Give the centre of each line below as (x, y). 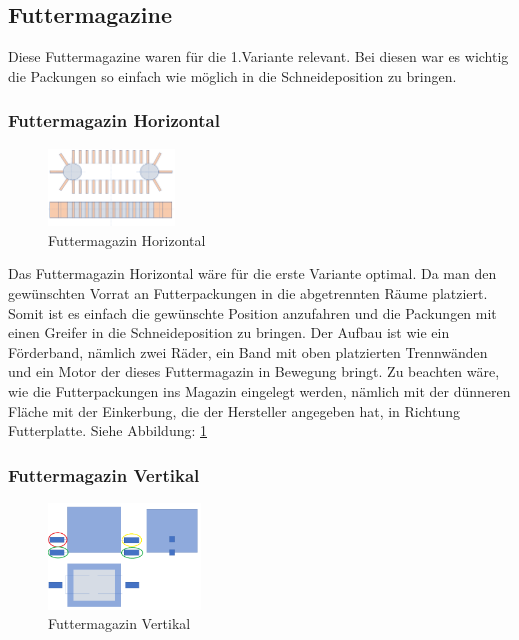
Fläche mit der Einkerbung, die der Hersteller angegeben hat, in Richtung (234, 410)
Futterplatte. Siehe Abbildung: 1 (108, 430)
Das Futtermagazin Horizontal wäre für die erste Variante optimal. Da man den (252, 273)
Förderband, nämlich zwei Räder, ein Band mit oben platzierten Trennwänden (248, 351)
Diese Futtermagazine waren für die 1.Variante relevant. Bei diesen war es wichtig (258, 56)
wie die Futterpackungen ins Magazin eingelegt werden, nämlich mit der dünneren (259, 390)
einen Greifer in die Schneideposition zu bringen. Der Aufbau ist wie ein (229, 332)
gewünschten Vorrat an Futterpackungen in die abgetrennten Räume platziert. (248, 293)
